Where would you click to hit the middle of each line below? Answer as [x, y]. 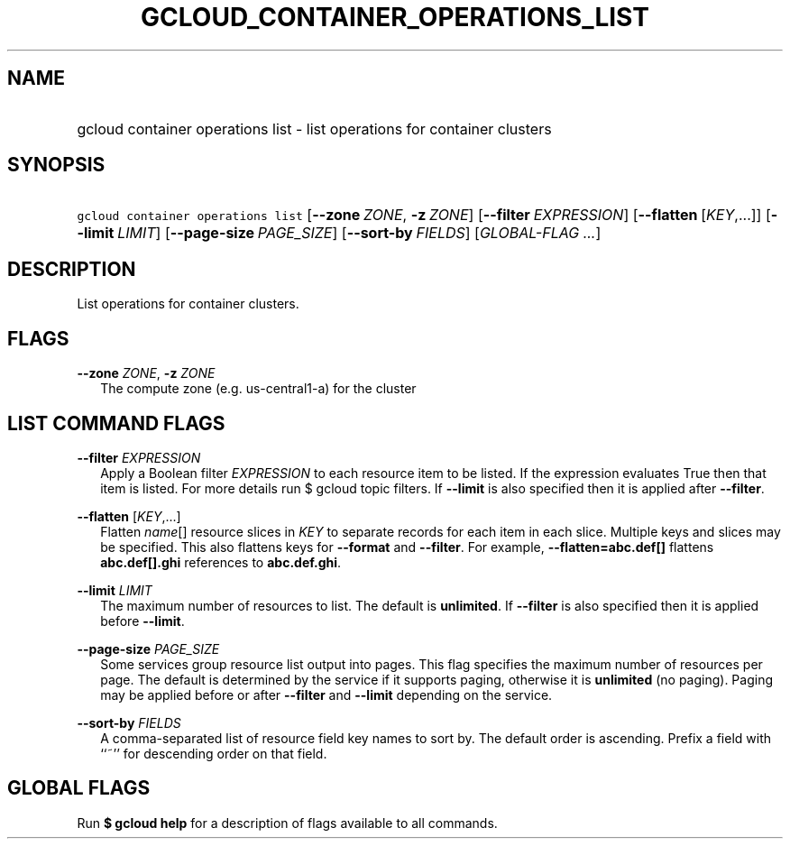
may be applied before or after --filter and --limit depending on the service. [326, 694]
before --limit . [142, 621]
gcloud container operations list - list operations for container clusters [314, 129]
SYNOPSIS [56, 165]
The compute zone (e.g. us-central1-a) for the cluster [258, 389]
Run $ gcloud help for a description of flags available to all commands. [287, 823]
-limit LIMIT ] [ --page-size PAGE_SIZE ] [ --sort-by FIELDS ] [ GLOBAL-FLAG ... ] [339, 233]
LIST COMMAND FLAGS [116, 423]
